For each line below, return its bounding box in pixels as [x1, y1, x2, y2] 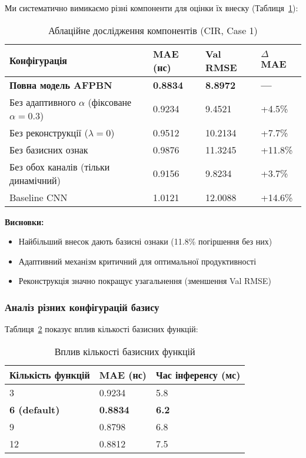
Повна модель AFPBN [9, 78, 112, 92]
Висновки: [5, 215, 44, 228]
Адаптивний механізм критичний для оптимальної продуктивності [18, 255, 257, 267]
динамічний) [9, 173, 61, 187]
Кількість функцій [9, 367, 90, 382]
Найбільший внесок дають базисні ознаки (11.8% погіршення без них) [18, 235, 272, 248]
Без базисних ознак [9, 142, 88, 156]
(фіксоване [88, 95, 132, 109]
